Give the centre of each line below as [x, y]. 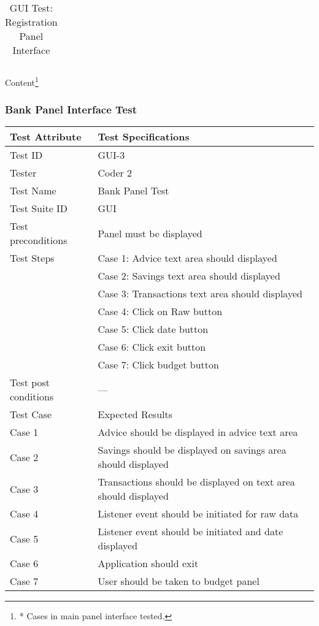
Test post [30, 383]
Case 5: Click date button [153, 329]
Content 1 [22, 81]
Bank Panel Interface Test [71, 109]
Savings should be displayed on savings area [192, 450]
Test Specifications [144, 137]
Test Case [31, 414]
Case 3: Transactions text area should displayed [200, 294]
